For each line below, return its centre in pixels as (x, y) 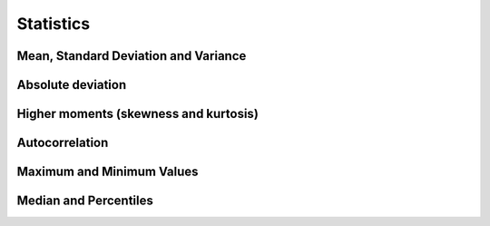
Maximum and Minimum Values (108, 172)
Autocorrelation (63, 143)
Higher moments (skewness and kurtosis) (137, 114)
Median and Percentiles (85, 201)
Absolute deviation (72, 85)
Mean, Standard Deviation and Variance (132, 56)
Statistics (54, 24)
